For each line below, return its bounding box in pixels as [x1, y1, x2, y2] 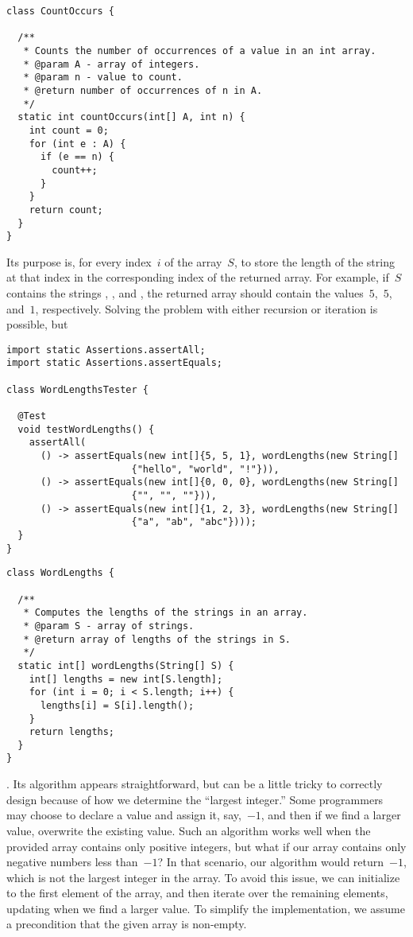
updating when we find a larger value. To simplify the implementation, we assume [6, 900, 405, 916]
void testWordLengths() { [17, 423, 155, 435]
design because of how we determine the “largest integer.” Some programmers [6, 791, 384, 807]
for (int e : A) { [29, 138, 126, 150]
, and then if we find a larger [261, 807, 401, 823]
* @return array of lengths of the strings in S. [23, 633, 291, 645]
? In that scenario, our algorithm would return [157, 853, 384, 870]
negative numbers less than [6, 853, 138, 870]
